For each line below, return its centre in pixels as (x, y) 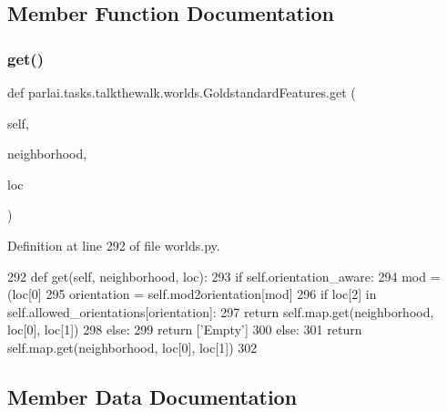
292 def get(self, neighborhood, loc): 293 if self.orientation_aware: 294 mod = (224, 276)
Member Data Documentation (152, 396)
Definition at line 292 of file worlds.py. (114, 245)
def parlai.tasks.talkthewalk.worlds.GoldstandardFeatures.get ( (182, 92)
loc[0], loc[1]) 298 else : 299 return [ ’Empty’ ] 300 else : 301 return (185, 330)
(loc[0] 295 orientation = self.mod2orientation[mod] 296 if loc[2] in (192, 294)
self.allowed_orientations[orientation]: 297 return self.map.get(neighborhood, (221, 311)
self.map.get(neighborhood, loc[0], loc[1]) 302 (132, 347)
